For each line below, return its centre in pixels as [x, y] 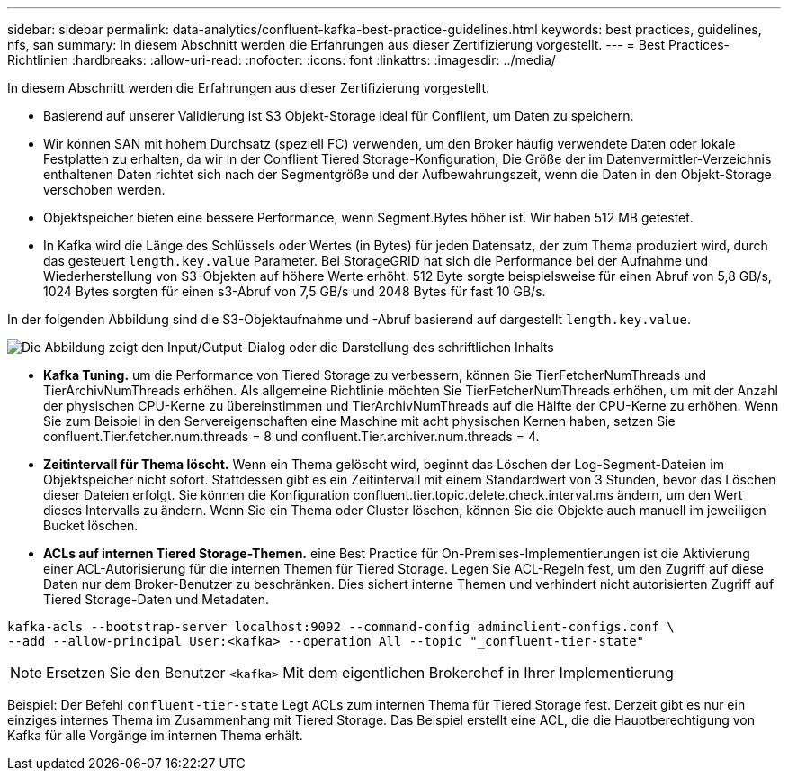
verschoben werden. [104, 190]
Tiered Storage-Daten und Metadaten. [156, 599]
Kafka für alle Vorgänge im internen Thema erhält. [155, 735]
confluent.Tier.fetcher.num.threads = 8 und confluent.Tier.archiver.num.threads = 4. [291, 436]
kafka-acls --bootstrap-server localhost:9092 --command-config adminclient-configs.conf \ [341, 627]
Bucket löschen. [91, 525]
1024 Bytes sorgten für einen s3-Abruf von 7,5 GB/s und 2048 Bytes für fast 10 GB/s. [295, 291]
